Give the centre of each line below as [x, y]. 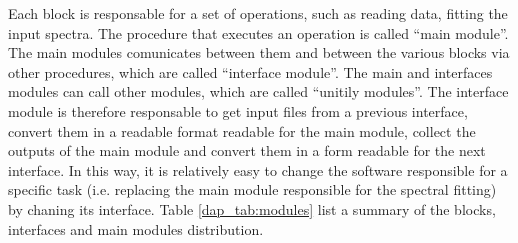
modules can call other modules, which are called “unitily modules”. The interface [258, 91]
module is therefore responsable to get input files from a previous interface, [238, 110]
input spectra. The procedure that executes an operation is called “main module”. [258, 32]
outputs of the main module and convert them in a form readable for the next [247, 150]
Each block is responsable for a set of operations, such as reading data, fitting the [258, 13]
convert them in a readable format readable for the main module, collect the [242, 130]
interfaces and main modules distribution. [136, 228]
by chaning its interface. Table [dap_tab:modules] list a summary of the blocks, [252, 208]
